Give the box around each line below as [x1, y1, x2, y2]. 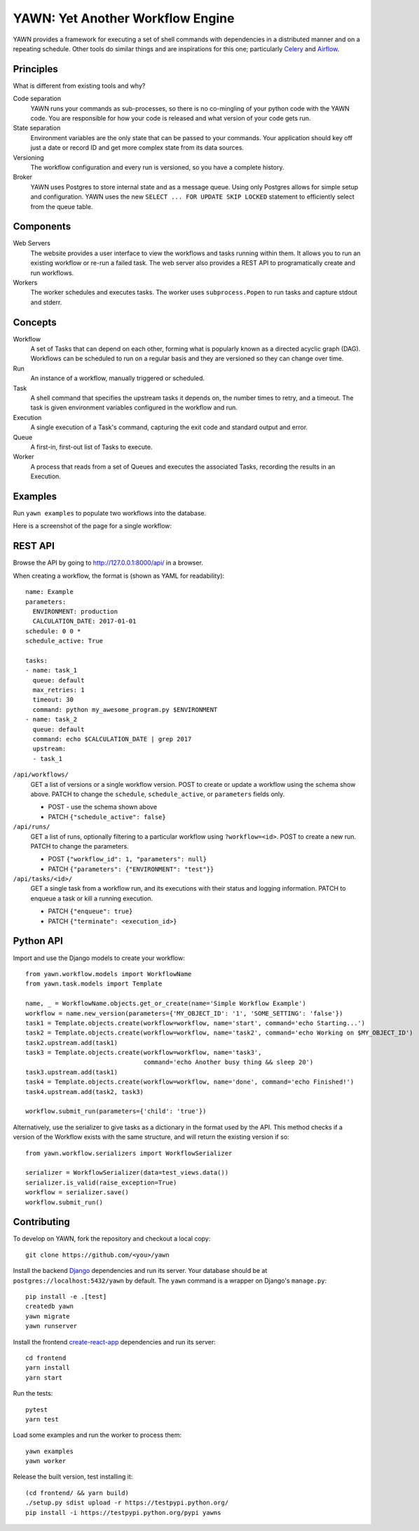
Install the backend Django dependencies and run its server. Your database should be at [13, 1267, 268, 1275]
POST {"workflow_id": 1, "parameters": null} [48, 855, 207, 863]
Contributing [13, 1216, 70, 1228]
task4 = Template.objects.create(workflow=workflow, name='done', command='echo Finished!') [25, 1078, 355, 1086]
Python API [13, 935, 63, 947]
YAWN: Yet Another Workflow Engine [13, 11, 235, 26]
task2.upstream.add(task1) [25, 1039, 118, 1046]
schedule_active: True [25, 637, 104, 645]
